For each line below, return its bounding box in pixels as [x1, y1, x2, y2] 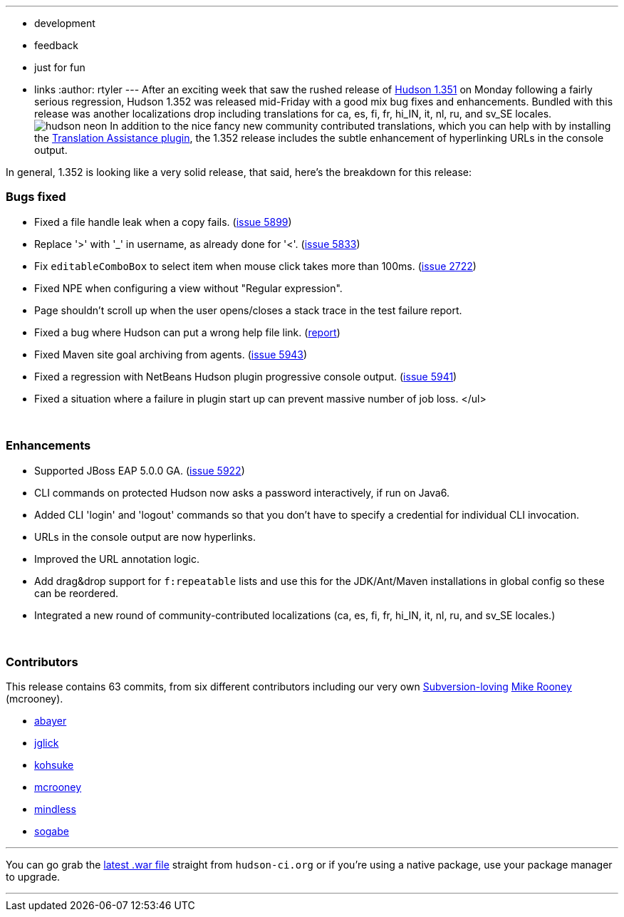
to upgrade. [6, 871, 61, 884]
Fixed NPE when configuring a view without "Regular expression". [34, 281, 343, 294]
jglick [34, 737, 59, 750]
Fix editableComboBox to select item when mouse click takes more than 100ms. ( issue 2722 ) [34, 259, 477, 272]
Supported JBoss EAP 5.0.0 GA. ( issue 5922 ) [34, 464, 245, 477]
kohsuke [34, 759, 74, 772]
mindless [34, 803, 76, 816]
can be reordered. [34, 586, 119, 599]
